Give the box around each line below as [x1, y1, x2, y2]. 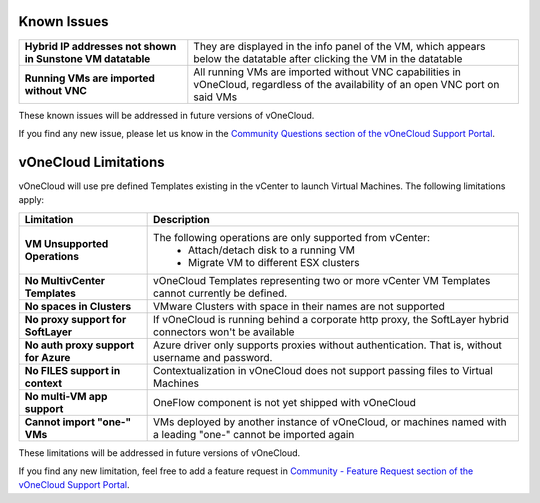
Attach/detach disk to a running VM [188, 243, 355, 257]
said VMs [193, 90, 238, 104]
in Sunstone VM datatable [24, 51, 151, 65]
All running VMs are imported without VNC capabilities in [193, 65, 462, 79]
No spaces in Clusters [24, 299, 132, 313]
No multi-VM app [24, 389, 108, 403]
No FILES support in [24, 363, 121, 377]
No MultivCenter [24, 273, 105, 287]
